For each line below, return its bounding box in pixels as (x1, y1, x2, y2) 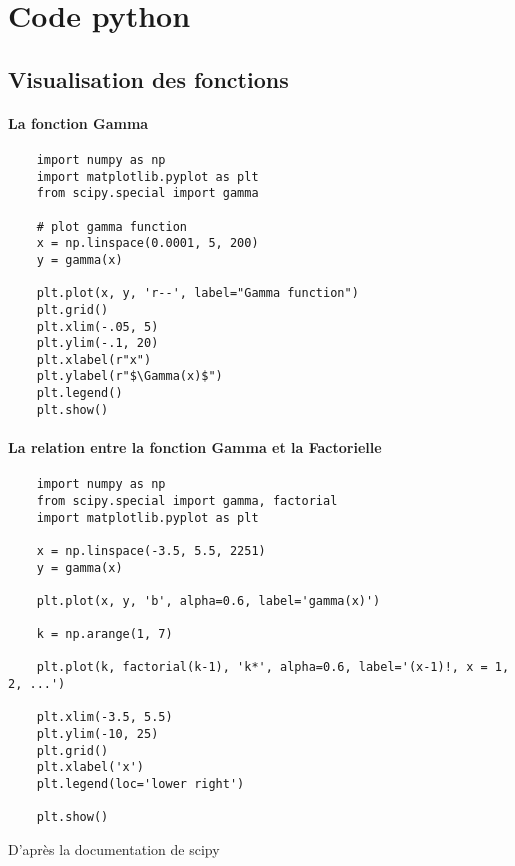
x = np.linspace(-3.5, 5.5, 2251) (36, 543, 266, 558)
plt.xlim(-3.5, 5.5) (36, 710, 173, 725)
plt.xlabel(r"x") (36, 352, 152, 367)
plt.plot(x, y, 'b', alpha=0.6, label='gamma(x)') (36, 593, 381, 608)
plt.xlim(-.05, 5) (36, 319, 159, 334)
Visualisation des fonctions (8, 63, 289, 94)
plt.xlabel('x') (36, 760, 145, 775)
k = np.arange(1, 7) (36, 627, 173, 642)
